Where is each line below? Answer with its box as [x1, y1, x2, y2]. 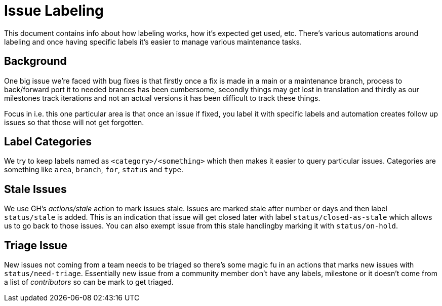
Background [4, 55, 67, 68]
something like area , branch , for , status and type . [4, 165, 183, 174]
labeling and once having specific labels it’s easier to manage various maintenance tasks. [4, 37, 302, 46]
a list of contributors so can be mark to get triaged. [4, 278, 174, 287]
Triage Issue [4, 239, 68, 252]
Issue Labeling [4, 2, 104, 19]
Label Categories [4, 135, 92, 148]
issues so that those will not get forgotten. [4, 118, 144, 127]
